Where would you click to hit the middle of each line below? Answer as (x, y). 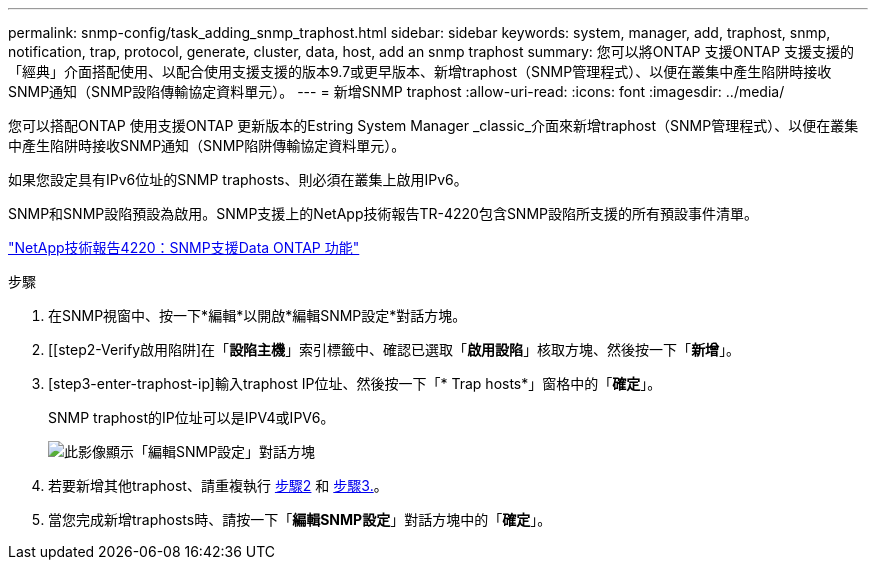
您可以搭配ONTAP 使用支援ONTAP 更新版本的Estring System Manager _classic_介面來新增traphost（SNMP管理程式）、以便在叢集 (433, 125)
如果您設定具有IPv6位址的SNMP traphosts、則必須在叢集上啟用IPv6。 (238, 179)
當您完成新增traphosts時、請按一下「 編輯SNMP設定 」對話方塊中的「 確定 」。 (300, 519)
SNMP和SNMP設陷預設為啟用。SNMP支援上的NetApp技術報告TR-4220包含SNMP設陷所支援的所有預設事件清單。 (383, 213)
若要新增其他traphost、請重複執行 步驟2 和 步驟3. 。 (218, 485)
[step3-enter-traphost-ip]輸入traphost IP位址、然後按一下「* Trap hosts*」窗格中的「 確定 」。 (355, 383)
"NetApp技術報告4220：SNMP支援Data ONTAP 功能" (184, 247)
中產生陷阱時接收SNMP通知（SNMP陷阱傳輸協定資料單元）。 (207, 145)
